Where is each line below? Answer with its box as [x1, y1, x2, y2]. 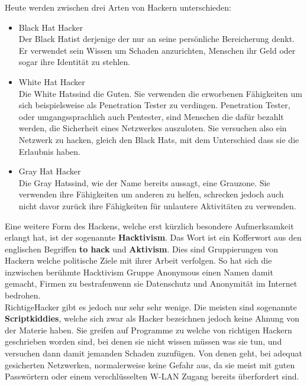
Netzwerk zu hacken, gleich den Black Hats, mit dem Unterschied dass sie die [18, 133, 299, 145]
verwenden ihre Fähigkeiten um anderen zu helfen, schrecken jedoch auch [18, 188, 284, 200]
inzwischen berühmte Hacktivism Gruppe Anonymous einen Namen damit [5, 265, 273, 278]
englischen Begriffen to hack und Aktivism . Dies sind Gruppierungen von [5, 242, 278, 255]
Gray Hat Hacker [18, 165, 81, 177]
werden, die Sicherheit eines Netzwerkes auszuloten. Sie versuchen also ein [18, 122, 287, 134]
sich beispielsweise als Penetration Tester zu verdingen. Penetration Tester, [18, 99, 290, 111]
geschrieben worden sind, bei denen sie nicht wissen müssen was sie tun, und [5, 335, 282, 348]
